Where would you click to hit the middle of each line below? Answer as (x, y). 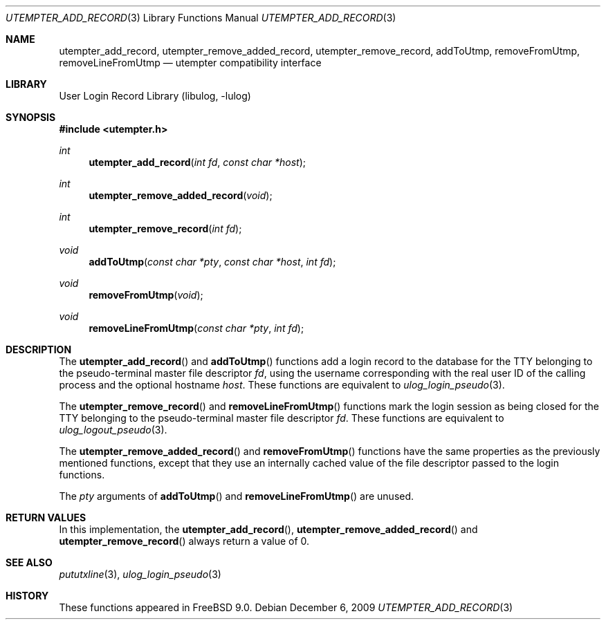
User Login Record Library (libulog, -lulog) (155, 96)
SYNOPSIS (31, 117)
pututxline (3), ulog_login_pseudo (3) (140, 574)
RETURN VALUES (46, 517)
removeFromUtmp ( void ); (146, 295)
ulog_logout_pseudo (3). (113, 430)
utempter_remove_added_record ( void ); (181, 195)
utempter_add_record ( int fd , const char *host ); (198, 162)
